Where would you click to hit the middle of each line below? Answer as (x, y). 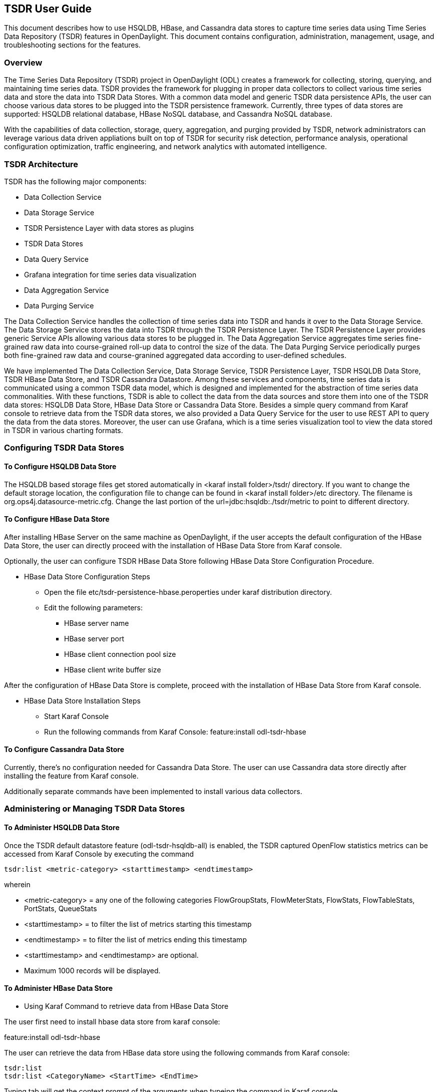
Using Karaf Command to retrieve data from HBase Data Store (126, 1006)
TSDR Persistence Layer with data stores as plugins (109, 228)
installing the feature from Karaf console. (71, 776)
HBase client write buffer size (113, 669)
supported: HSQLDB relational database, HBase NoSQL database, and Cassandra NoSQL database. (168, 114)
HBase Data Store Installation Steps (82, 700)
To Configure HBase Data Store (57, 519)
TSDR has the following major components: (75, 181)
